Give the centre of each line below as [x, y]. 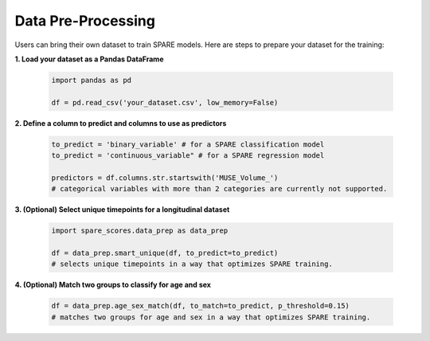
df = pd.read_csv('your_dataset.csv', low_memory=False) [165, 102]
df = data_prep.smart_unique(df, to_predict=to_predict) [165, 253]
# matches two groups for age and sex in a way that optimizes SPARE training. [211, 317]
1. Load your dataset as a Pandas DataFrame [89, 59]
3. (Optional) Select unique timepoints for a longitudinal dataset [122, 210]
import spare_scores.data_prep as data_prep [140, 231]
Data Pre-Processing [85, 21]
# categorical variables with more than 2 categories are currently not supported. [219, 189]
